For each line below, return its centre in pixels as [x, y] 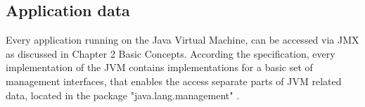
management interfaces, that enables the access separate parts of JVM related [174, 81]
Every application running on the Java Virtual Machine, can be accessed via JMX [182, 40]
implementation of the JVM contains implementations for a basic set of [159, 67]
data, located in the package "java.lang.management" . [123, 95]
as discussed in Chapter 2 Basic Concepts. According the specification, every [171, 53]
